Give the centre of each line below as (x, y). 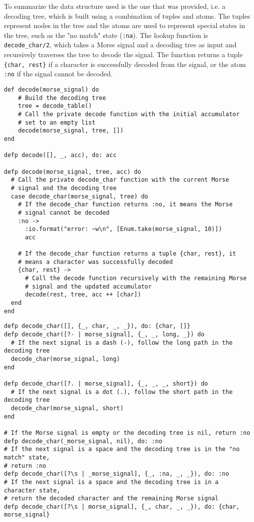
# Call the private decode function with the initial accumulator (129, 114)
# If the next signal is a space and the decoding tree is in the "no (122, 449)
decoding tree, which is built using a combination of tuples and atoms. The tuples (127, 16)
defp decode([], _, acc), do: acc (60, 155)
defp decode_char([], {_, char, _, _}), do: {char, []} (97, 326)
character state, (32, 490)
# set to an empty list (57, 122)
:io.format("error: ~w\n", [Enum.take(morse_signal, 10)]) (123, 229)
